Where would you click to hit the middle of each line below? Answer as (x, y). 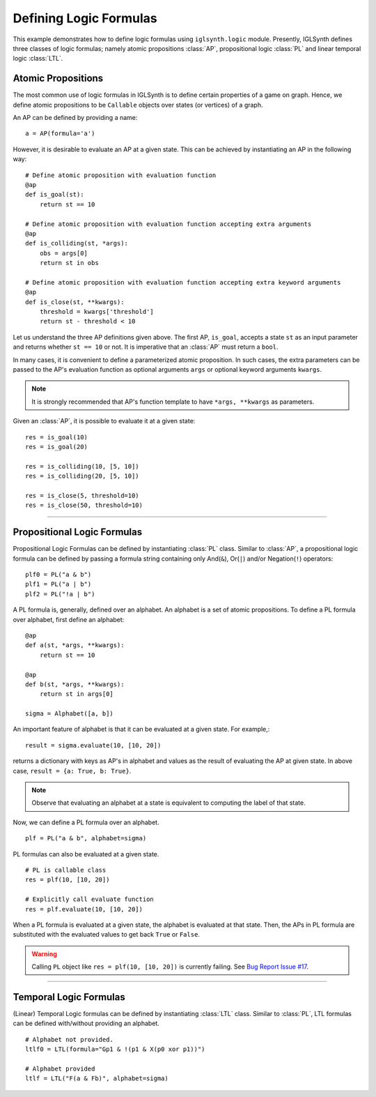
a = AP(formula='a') (60, 134)
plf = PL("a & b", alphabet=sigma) (86, 838)
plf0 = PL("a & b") (58, 574)
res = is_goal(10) (57, 437)
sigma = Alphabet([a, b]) (70, 714)
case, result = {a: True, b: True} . (72, 771)
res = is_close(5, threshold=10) (82, 495)
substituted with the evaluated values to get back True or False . (106, 935)
